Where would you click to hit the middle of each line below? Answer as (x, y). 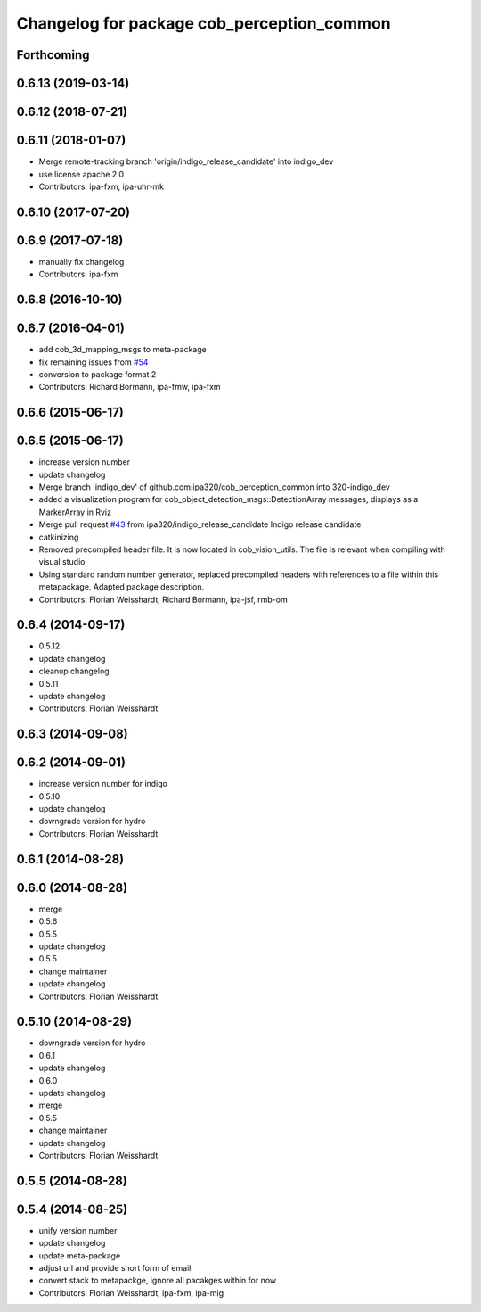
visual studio (62, 562)
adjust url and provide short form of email (115, 1268)
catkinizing (59, 537)
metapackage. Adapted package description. (122, 587)
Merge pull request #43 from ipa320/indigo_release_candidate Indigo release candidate (200, 524)
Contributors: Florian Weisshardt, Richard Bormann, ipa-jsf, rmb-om (163, 599)
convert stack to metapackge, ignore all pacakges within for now (158, 1281)
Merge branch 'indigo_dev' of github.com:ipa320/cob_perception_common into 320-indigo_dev (215, 487)
